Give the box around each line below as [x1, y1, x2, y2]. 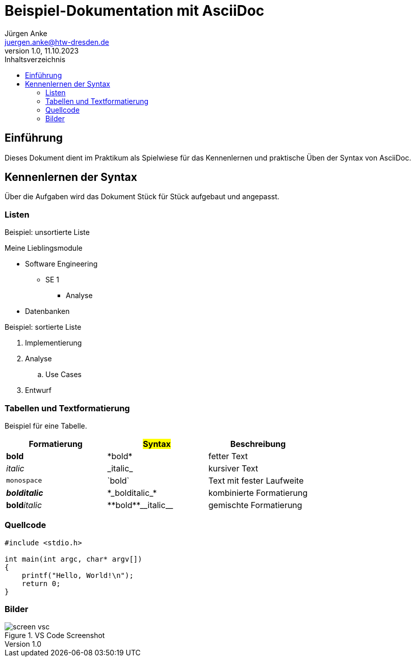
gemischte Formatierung [208, 499, 302, 510]
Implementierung [25, 338, 82, 348]
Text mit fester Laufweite [208, 475, 304, 486]
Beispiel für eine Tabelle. [5, 421, 87, 430]
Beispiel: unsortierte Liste [5, 228, 90, 237]
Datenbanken [25, 307, 70, 316]
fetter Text [208, 451, 248, 461]
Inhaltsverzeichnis [5, 55, 66, 64]
